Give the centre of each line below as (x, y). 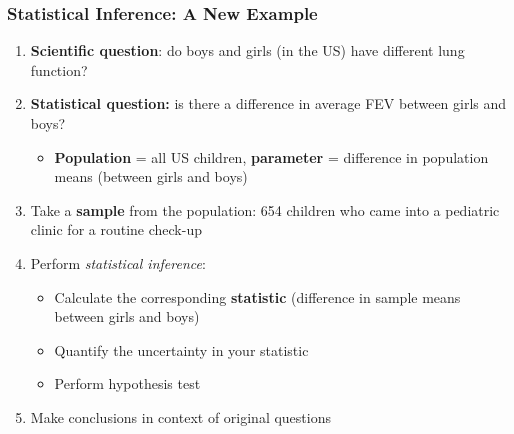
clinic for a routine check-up (116, 229)
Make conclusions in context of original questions (180, 416)
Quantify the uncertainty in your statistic (181, 349)
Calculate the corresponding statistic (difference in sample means (257, 296)
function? (59, 69)
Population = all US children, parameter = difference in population (271, 156)
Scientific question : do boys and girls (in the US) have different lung (247, 50)
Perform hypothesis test (127, 383)
